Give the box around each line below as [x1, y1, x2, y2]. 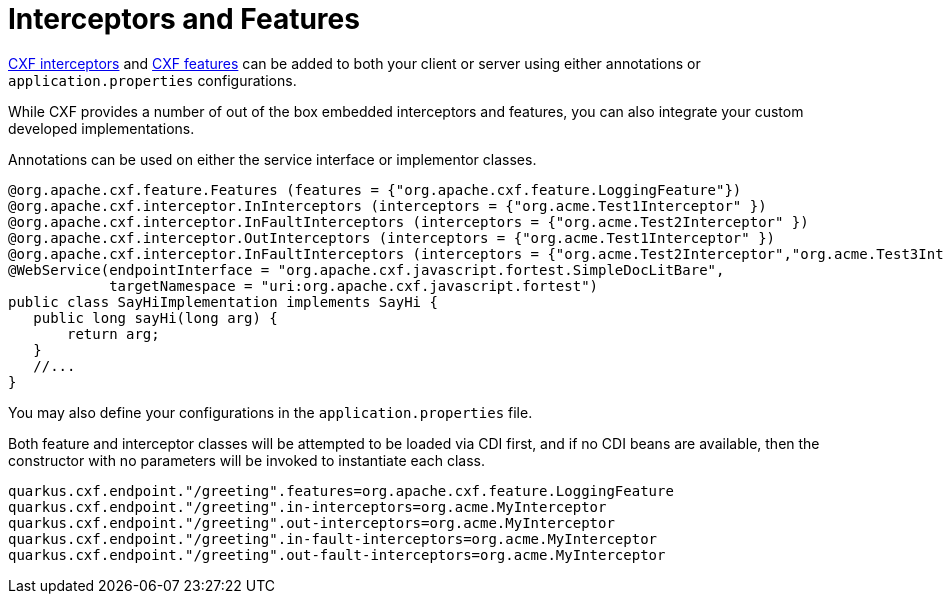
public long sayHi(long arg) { [33, 309, 278, 326]
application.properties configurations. [8, 71, 297, 89]
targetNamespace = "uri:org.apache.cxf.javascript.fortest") [109, 277, 599, 294]
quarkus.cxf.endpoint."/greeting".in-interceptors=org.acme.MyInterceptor [8, 498, 607, 515]
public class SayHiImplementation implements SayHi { [8, 293, 438, 310]
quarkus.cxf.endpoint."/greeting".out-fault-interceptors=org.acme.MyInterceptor [8, 546, 666, 563]
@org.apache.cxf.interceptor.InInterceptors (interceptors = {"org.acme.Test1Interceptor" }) [8, 197, 767, 214]
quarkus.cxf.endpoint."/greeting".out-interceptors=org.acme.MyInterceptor [8, 514, 615, 531]
